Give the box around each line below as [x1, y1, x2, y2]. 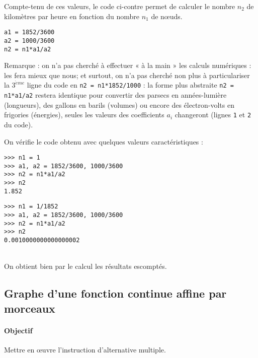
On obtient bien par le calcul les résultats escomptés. [4, 261, 167, 271]
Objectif [4, 325, 33, 335]
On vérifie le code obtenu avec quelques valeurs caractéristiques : [4, 136, 203, 147]
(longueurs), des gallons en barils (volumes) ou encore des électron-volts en [4, 99, 234, 110]
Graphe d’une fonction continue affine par [4, 285, 227, 301]
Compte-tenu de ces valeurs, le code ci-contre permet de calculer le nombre [4, 1, 235, 11]
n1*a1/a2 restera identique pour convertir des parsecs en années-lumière [4, 90, 227, 100]
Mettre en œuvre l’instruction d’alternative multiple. [4, 344, 166, 354]
